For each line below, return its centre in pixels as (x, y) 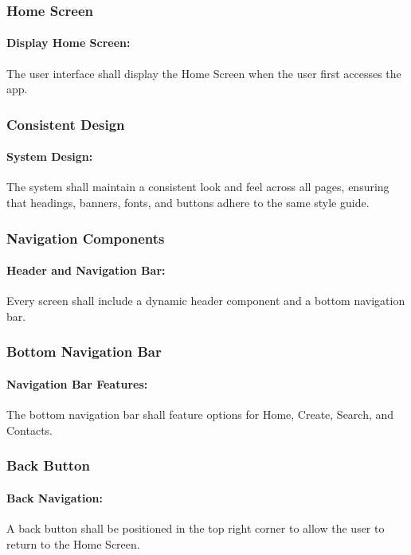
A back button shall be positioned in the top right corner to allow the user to (196, 528)
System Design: (50, 156)
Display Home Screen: (68, 43)
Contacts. (30, 430)
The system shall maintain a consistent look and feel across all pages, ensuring (198, 187)
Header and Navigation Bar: (86, 270)
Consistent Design (66, 124)
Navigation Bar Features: (77, 383)
